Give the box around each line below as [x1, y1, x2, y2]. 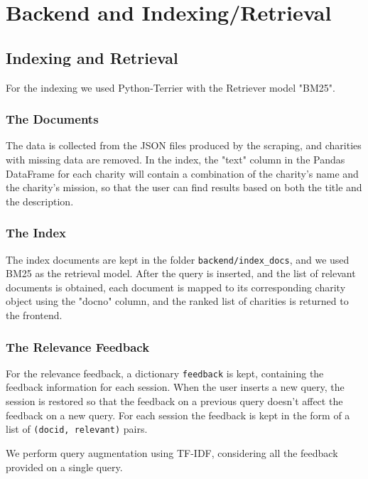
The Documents [6, 110, 99, 128]
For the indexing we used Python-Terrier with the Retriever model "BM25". [6, 80, 335, 95]
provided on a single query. [6, 459, 123, 474]
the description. [6, 193, 74, 208]
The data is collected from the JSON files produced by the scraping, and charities [6, 138, 362, 153]
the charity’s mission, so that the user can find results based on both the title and [6, 180, 362, 195]
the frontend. [6, 308, 63, 323]
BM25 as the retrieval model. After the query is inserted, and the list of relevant [6, 266, 356, 281]
